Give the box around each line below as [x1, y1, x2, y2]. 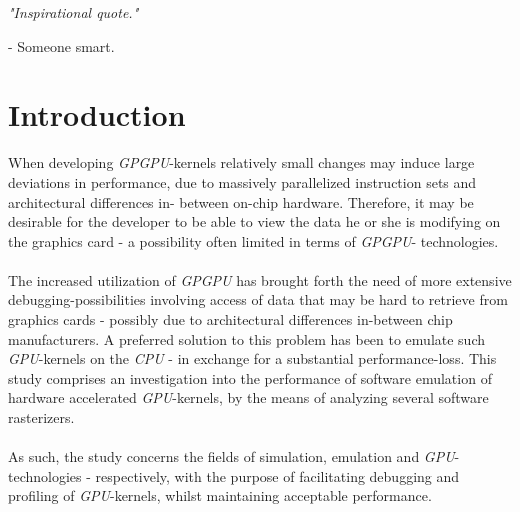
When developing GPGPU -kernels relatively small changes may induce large [8, 152, 475, 173]
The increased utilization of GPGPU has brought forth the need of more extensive [8, 269, 512, 290]
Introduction [8, 94, 186, 135]
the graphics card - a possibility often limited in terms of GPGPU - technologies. [8, 230, 499, 251]
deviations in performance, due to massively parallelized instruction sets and [8, 171, 477, 192]
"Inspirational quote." [8, 2, 139, 22]
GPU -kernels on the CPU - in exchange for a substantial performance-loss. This [8, 348, 497, 369]
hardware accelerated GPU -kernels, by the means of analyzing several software [8, 387, 489, 408]
